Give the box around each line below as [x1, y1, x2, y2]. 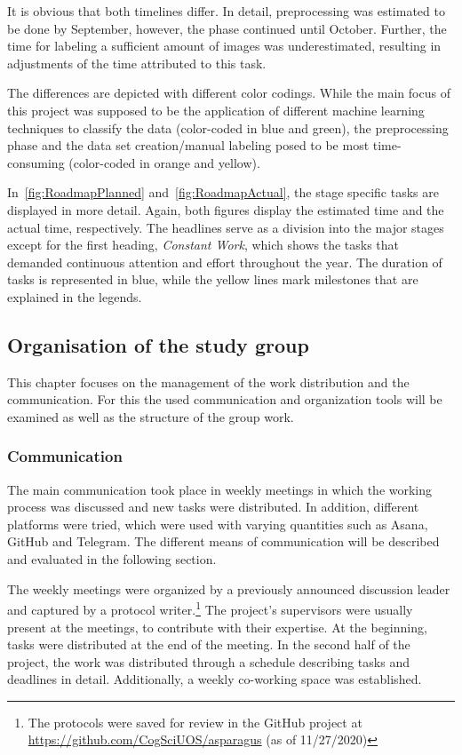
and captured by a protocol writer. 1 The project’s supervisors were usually [7, 598, 413, 618]
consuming [7, 153, 65, 171]
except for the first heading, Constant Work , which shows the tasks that [7, 235, 400, 254]
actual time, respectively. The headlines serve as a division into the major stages [7, 218, 444, 236]
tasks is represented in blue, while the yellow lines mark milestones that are [7, 270, 418, 289]
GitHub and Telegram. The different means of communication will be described [7, 532, 440, 551]
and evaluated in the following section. [7, 550, 217, 568]
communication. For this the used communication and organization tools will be [7, 390, 442, 409]
